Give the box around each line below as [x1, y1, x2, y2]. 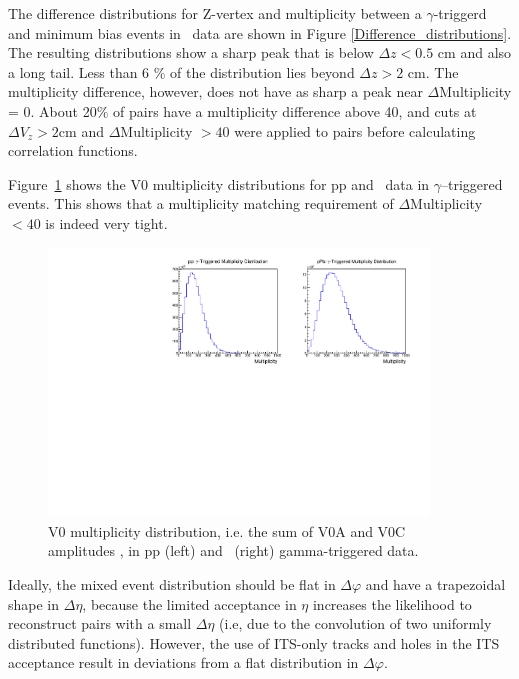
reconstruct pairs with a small [8, 613, 192, 634]
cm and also [437, 42, 512, 63]
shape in [8, 593, 60, 614]
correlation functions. [8, 140, 138, 161]
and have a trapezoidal [365, 574, 506, 594]
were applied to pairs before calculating [234, 120, 476, 141]
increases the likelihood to [312, 593, 472, 614]
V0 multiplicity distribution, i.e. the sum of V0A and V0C [48, 520, 406, 541]
